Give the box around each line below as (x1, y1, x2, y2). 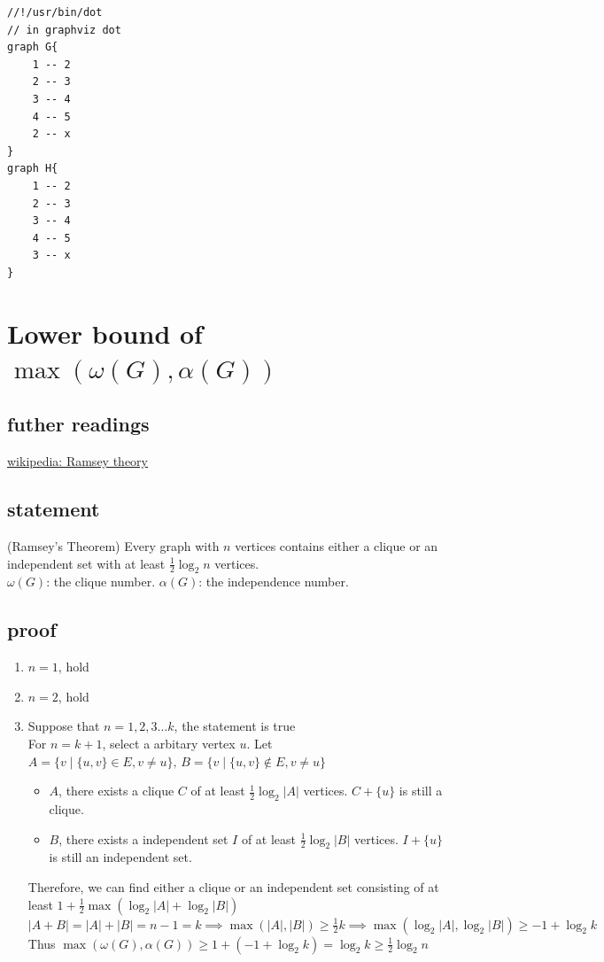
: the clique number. (46, 572, 156, 591)
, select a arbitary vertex (102, 734, 236, 753)
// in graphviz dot (7, 23, 121, 36)
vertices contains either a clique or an (235, 537, 438, 555)
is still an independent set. (49, 848, 192, 866)
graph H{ (7, 162, 58, 175)
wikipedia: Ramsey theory (7, 452, 148, 470)
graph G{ (7, 41, 58, 54)
